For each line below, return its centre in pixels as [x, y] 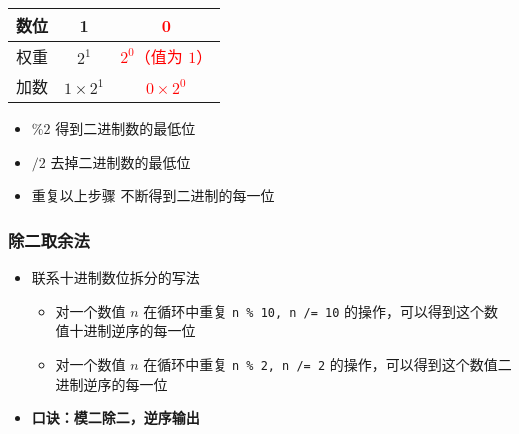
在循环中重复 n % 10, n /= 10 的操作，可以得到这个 [314, 310]
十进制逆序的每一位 [132, 330]
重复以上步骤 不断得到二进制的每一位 [153, 195]
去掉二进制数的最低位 [120, 161]
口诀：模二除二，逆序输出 [115, 417]
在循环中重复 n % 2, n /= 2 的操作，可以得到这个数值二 [327, 363]
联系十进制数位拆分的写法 [115, 277]
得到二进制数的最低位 [125, 128]
